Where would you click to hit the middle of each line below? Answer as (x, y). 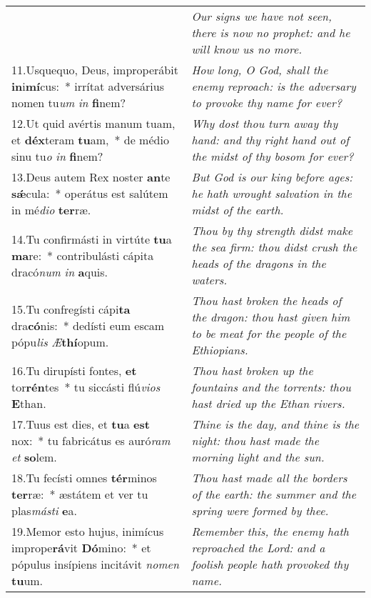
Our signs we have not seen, (261, 16)
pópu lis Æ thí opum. (60, 342)
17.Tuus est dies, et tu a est (81, 424)
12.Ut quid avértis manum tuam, (93, 123)
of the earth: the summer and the (274, 494)
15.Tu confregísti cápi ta (71, 309)
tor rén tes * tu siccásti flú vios (86, 387)
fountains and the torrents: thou (271, 387)
